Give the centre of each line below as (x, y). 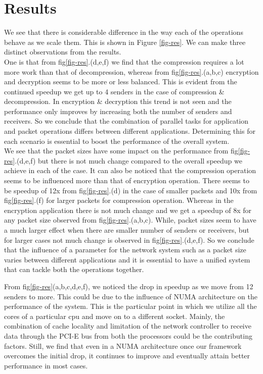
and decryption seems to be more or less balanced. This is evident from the (121, 82)
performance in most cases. (46, 365)
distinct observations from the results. (63, 52)
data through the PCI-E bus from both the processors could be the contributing (128, 335)
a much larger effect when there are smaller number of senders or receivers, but (127, 230)
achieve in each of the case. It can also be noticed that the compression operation (130, 170)
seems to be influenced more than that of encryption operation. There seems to (127, 180)
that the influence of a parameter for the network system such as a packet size (125, 250)
